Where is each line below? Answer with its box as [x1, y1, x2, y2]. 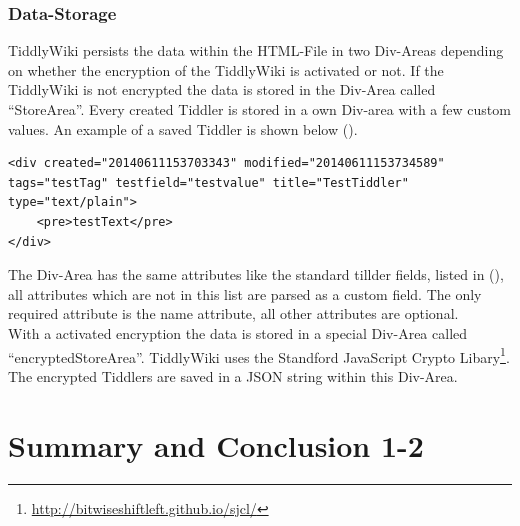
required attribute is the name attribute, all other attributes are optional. [8, 303, 459, 324]
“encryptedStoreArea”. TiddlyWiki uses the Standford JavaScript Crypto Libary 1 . [8, 343, 510, 367]
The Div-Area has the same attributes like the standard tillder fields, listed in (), [8, 264, 504, 285]
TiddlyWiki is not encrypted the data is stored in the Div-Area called [8, 79, 436, 100]
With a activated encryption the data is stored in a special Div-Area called [8, 322, 468, 343]
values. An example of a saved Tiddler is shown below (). [8, 118, 358, 139]
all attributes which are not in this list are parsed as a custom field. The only [8, 283, 482, 304]
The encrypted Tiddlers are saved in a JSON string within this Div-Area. [8, 365, 458, 386]
